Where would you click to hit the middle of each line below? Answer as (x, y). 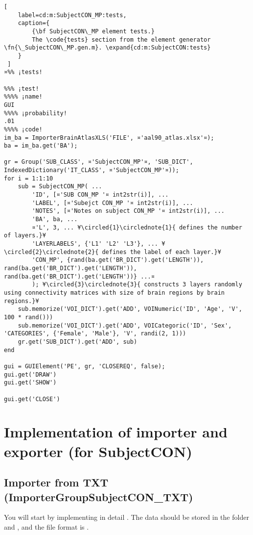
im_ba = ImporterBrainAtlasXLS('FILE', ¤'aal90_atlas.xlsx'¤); (109, 138)
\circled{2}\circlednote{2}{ (51, 252)
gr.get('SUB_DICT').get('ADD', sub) (78, 342)
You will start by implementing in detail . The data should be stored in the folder (126, 517)
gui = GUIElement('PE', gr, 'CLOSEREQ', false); (85, 366)
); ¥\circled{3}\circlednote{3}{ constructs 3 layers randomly (137, 285)
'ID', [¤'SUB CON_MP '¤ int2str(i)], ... (100, 195)
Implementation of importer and (116, 432)
